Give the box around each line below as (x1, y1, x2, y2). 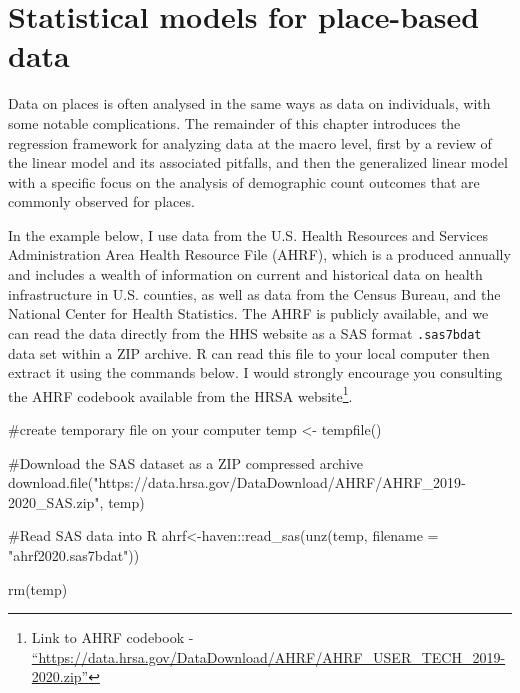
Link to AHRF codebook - (31, 627, 194, 648)
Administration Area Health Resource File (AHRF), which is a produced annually (8, 244, 511, 265)
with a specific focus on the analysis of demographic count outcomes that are (8, 171, 480, 192)
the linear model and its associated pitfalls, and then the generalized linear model (8, 152, 508, 173)
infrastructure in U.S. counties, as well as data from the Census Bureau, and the (8, 283, 501, 304)
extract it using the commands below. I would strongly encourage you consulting (8, 362, 503, 383)
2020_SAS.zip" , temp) (8, 491, 145, 512)
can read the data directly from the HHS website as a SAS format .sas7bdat (8, 322, 482, 343)
